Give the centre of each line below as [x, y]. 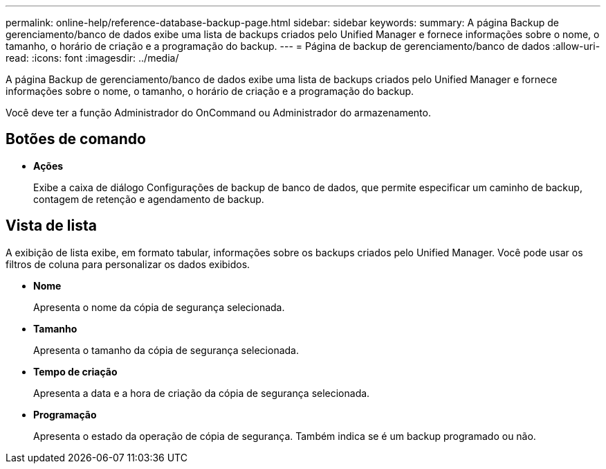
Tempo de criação [75, 371]
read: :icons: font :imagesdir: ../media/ [92, 58]
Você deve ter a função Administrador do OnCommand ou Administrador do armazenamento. [218, 113]
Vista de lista [51, 226]
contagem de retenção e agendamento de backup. [149, 199]
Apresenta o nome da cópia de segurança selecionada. [159, 307]
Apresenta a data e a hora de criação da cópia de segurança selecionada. [202, 393]
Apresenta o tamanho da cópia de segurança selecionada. [166, 350]
